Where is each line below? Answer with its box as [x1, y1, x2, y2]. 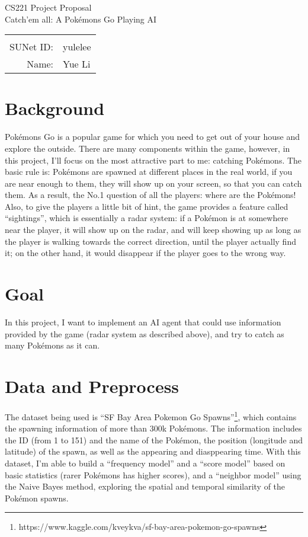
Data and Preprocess [5, 373, 179, 398]
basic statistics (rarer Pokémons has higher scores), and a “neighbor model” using [5, 468, 301, 481]
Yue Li [63, 57, 91, 71]
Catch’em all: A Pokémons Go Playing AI [5, 12, 157, 25]
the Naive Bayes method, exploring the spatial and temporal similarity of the [5, 480, 285, 493]
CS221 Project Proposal [5, 1, 92, 13]
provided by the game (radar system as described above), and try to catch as [5, 327, 284, 340]
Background [5, 96, 105, 120]
